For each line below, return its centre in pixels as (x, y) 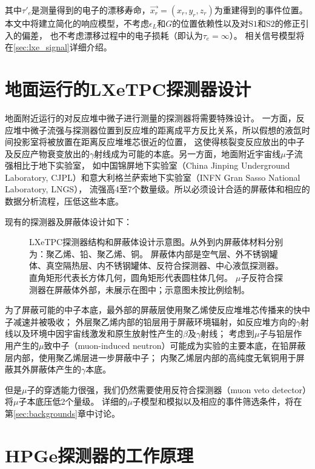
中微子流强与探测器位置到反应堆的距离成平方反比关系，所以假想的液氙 (161, 130)
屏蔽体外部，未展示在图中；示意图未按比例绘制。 (152, 289)
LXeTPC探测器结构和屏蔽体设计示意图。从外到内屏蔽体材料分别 (156, 242)
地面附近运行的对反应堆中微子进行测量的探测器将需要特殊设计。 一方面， (151, 117)
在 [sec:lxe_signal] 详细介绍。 (58, 47)
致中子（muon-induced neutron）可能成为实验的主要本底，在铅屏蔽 (175, 345)
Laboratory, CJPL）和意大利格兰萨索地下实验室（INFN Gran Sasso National (153, 177)
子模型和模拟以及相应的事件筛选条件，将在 (217, 401)
